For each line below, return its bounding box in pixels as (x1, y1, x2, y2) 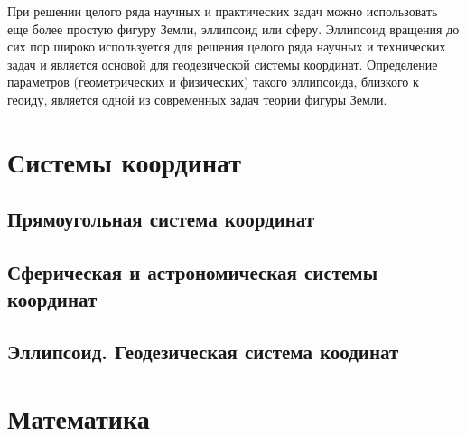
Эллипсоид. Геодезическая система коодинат (7, 338, 399, 366)
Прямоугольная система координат (7, 205, 315, 233)
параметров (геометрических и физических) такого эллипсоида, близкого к (7, 72, 419, 91)
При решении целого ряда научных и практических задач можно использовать (7, 2, 438, 20)
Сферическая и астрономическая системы (7, 258, 378, 286)
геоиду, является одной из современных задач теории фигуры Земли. (7, 89, 387, 108)
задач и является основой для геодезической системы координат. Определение (7, 54, 438, 73)
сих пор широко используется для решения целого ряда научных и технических (7, 37, 446, 56)
